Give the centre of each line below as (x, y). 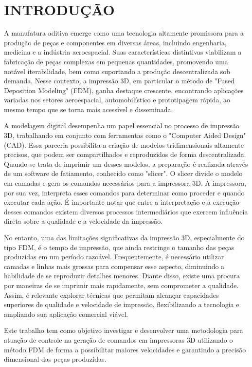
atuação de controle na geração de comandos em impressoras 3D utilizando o (118, 339)
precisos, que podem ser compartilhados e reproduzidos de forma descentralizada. (125, 154)
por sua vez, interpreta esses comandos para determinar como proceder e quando (124, 192)
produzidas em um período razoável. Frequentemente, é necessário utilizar (114, 257)
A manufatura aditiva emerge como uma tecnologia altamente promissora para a (124, 33)
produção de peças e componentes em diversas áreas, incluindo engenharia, (115, 42)
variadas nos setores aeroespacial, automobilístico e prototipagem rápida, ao (117, 100)
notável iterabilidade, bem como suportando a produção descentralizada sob (117, 71)
